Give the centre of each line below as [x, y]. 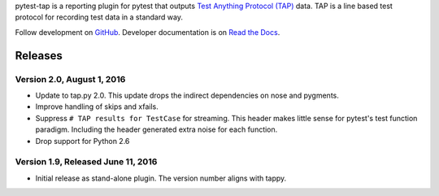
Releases [39, 56]
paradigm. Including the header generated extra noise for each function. [156, 129]
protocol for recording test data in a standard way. [99, 17]
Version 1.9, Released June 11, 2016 [86, 162]
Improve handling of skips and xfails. [97, 107]
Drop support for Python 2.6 [83, 141]
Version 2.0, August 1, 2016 [70, 79]
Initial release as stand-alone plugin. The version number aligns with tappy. [161, 178]
